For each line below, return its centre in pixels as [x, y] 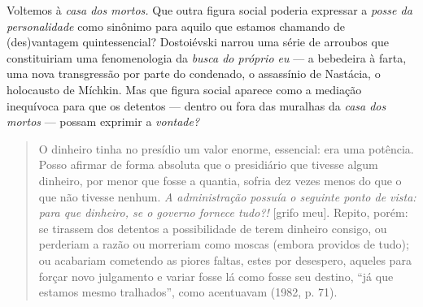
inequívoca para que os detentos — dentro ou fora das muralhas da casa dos [196, 105]
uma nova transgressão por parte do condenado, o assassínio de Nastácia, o [194, 74]
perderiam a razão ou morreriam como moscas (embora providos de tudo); [224, 244]
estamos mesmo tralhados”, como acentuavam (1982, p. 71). [188, 292]
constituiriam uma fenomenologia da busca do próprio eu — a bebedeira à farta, [207, 57]
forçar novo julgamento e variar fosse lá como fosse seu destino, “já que [216, 276]
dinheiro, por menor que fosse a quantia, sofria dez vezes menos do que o [220, 180]
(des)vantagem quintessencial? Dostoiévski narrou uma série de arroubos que [198, 42]
